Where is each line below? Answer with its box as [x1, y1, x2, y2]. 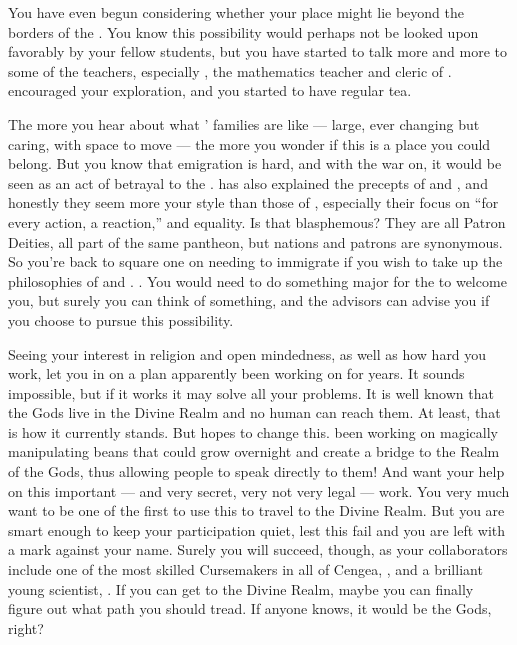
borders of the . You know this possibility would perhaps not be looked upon [8, 21, 479, 42]
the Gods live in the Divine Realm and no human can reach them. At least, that [8, 402, 501, 423]
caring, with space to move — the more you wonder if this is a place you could [8, 133, 491, 154]
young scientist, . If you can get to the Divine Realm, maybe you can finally [8, 578, 474, 599]
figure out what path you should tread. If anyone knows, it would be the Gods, [8, 598, 492, 619]
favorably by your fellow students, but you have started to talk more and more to [8, 41, 507, 62]
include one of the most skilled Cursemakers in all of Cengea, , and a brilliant [8, 559, 483, 580]
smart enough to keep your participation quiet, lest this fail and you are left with [8, 519, 506, 540]
